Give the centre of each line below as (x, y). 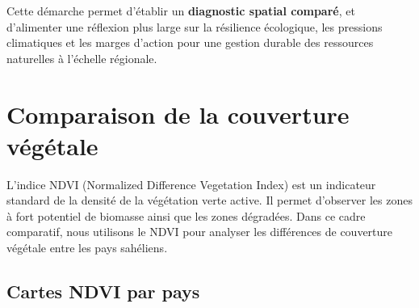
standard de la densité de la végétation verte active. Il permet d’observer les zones (209, 200)
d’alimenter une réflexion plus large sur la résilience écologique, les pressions (195, 26)
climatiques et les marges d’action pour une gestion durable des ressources (190, 42)
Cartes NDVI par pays (103, 291)
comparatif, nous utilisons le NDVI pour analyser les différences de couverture (200, 232)
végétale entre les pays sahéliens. (87, 248)
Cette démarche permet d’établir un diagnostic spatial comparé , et (181, 11)
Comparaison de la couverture (178, 114)
